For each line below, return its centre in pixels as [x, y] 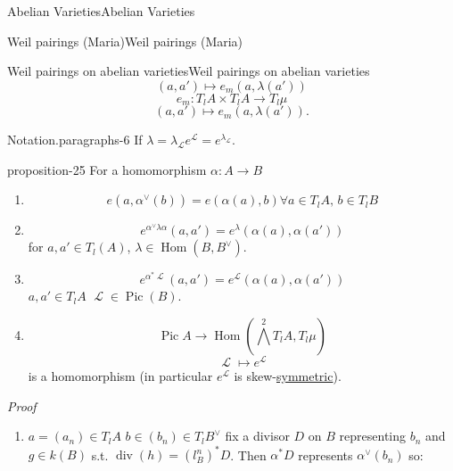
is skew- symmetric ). [288, 376]
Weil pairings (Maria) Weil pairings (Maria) [125, 41]
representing [373, 436]
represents [325, 454]
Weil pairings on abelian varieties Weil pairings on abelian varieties [189, 71]
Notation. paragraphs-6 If [75, 140]
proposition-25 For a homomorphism [107, 169]
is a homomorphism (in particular [120, 376]
